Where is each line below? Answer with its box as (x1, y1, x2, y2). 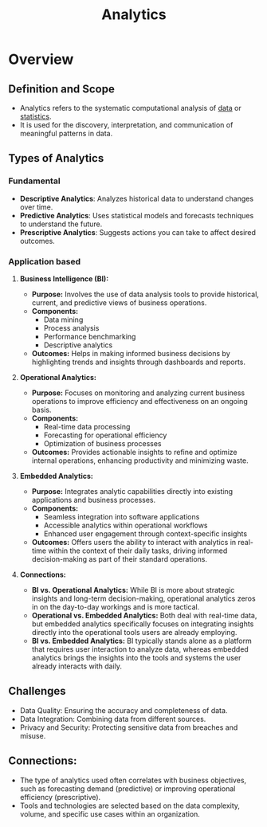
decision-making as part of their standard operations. (31, 554, 207, 563)
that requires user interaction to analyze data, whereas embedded (31, 644, 249, 654)
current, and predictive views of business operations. (31, 297, 207, 308)
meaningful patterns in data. (19, 129, 113, 138)
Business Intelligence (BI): (19, 273, 109, 284)
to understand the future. (19, 219, 103, 229)
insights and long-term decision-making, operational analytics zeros (31, 594, 257, 603)
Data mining (43, 315, 84, 324)
